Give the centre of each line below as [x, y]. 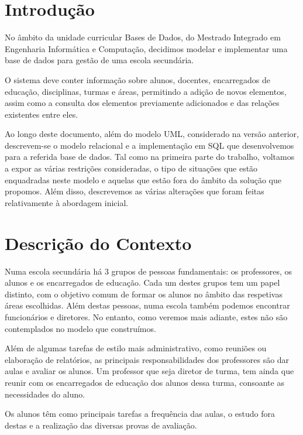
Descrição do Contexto [98, 243]
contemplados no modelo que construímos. [80, 328]
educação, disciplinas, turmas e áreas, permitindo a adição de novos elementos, [146, 91]
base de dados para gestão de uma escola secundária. [99, 60]
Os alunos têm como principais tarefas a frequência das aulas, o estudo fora [140, 414]
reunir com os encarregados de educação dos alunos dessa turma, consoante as [144, 382]
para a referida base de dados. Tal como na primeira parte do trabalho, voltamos [150, 157]
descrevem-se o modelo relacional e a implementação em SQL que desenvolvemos [149, 145]
